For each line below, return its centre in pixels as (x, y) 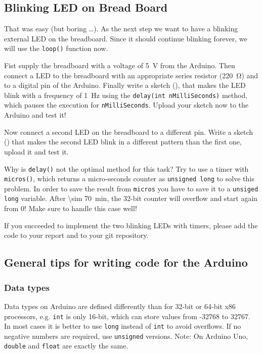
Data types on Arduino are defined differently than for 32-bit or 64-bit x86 (120, 306)
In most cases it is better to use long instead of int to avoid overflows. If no (123, 326)
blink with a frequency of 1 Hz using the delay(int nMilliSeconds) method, (126, 95)
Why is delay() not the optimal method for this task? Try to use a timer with (126, 168)
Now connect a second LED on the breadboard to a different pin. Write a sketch (129, 132)
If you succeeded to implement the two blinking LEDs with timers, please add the (131, 225)
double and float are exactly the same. (66, 346)
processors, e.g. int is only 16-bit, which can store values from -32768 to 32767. (127, 316)
